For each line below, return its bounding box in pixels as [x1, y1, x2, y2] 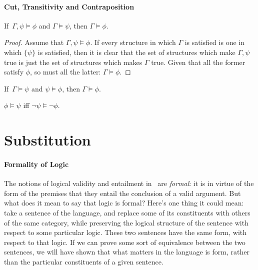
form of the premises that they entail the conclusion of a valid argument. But [4, 187, 241, 198]
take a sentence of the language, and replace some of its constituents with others [4, 207, 250, 217]
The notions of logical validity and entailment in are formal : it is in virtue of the [4, 178, 254, 188]
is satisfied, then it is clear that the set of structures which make [37, 46, 235, 57]
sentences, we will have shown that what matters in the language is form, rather [4, 246, 249, 257]
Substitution [4, 129, 91, 150]
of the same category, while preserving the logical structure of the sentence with [4, 217, 248, 227]
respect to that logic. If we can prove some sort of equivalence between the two [4, 236, 245, 247]
